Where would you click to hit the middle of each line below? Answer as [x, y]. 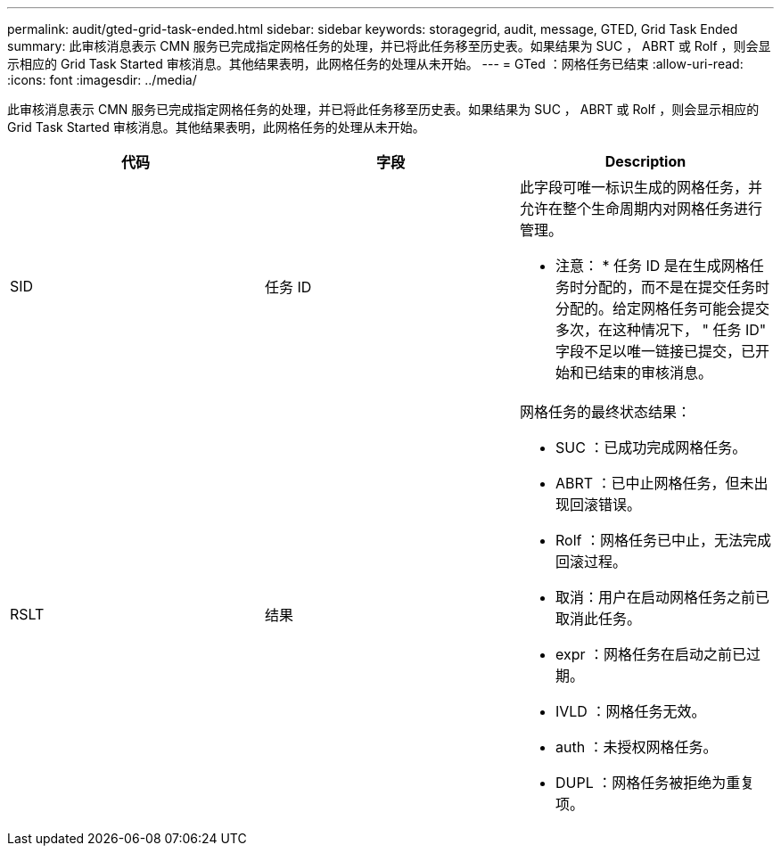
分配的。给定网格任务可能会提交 [662, 308]
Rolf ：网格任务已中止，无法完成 [663, 540]
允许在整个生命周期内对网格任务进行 [641, 209]
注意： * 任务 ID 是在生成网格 [652, 266]
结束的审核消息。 [655, 373]
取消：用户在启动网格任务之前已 [662, 597]
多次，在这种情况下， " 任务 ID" [661, 330]
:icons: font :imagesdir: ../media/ [102, 80]
